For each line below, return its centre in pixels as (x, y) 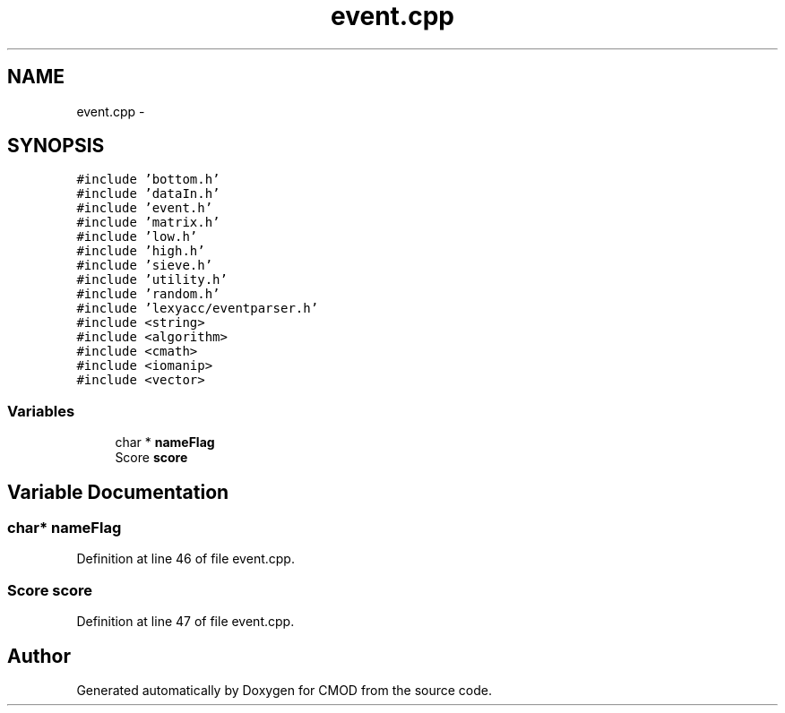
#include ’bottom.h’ (148, 180)
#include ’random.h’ (148, 294)
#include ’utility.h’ (152, 280)
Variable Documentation (118, 492)
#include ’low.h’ (137, 237)
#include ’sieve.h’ (145, 266)
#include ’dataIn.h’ (148, 194)
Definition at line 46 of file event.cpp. (185, 559)
